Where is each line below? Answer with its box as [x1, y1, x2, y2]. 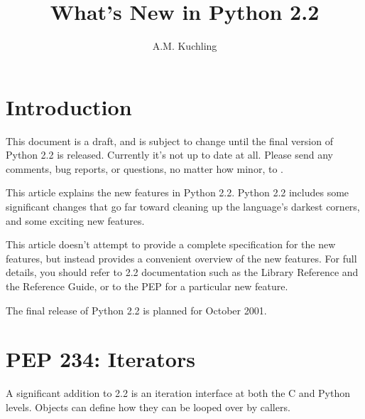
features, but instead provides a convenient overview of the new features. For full [6, 250, 357, 265]
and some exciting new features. [6, 213, 145, 228]
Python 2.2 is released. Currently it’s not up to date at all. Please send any [6, 147, 333, 162]
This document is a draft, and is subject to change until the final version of [6, 133, 333, 148]
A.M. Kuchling [152, 38, 217, 53]
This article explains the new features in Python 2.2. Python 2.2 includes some [6, 185, 349, 200]
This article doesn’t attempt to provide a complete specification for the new [6, 237, 336, 252]
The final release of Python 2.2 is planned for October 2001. [6, 302, 267, 317]
